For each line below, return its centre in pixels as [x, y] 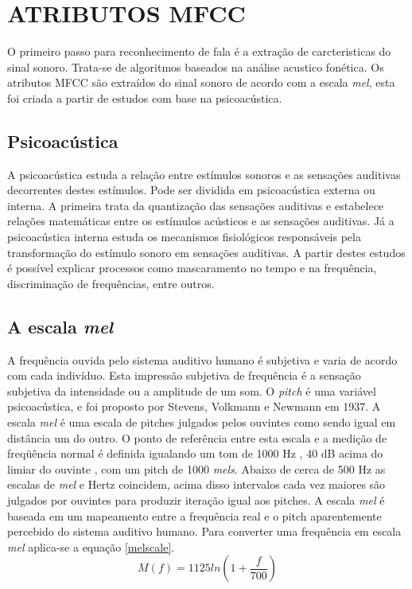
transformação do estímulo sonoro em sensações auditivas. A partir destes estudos [206, 252]
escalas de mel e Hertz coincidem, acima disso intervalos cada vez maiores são [196, 484]
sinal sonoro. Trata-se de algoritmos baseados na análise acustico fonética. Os [196, 66]
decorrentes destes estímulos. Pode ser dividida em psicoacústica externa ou [191, 190]
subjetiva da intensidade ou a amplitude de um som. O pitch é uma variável [192, 390]
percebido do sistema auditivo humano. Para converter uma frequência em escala [204, 531]
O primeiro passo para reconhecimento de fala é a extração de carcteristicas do [199, 51]
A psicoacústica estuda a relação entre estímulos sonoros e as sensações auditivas [204, 174]
